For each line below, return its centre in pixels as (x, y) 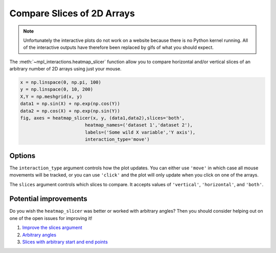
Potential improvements (49, 199)
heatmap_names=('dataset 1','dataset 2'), (139, 125)
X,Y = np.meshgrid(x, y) (51, 96)
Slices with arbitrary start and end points (65, 242)
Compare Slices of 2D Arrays (72, 13)
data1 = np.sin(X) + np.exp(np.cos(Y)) (70, 104)
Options (22, 156)
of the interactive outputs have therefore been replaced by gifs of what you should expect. (119, 47)
